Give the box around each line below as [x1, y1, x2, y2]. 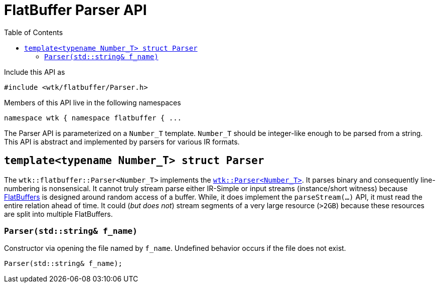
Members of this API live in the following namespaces [4, 98, 181, 107]
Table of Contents [4, 28, 63, 37]
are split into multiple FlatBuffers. [4, 209, 113, 218]
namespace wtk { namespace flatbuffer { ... [4, 113, 182, 122]
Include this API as [4, 67, 65, 76]
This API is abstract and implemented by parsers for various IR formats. [4, 137, 240, 146]
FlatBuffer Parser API [4, 2, 147, 19]
